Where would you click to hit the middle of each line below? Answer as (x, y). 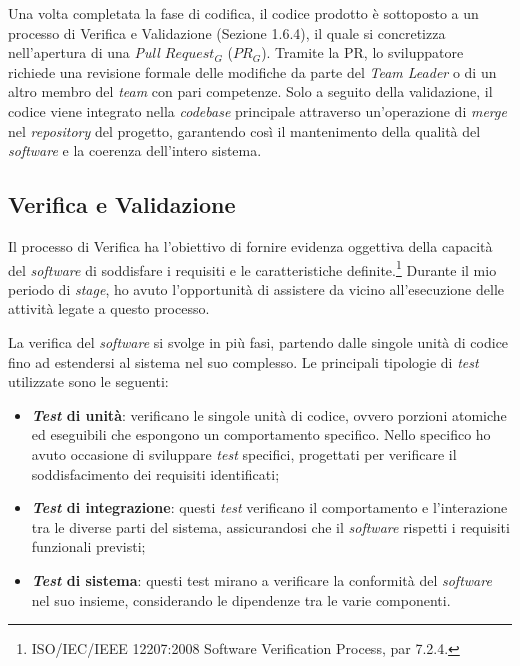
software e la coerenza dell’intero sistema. (135, 150)
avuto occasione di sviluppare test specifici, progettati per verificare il (244, 453)
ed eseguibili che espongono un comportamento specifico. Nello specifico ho (261, 434)
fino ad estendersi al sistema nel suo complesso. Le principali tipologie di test (243, 361)
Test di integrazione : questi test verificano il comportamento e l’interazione (269, 507)
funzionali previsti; (88, 546)
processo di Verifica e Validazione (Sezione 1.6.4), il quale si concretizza (227, 32)
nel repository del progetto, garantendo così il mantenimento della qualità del (244, 130)
